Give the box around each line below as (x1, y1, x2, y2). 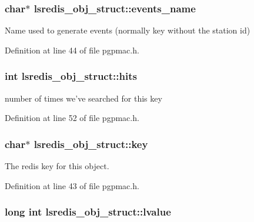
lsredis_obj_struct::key (34, 136, 148, 151)
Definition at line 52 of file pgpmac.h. (5, 112, 139, 124)
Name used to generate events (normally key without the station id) (5, 24, 250, 36)
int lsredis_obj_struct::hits (5, 69, 137, 83)
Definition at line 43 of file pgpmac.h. (5, 179, 139, 191)
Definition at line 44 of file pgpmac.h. (5, 43, 139, 56)
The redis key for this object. (5, 160, 109, 172)
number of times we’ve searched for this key (5, 92, 162, 104)
